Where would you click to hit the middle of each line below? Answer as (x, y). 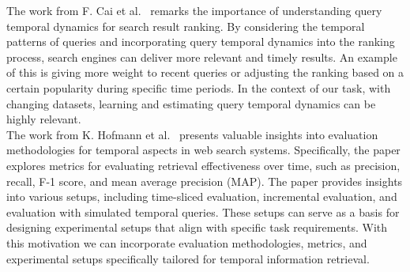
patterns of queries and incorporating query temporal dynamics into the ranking (201, 42)
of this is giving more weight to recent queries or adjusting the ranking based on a (205, 72)
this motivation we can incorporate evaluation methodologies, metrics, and (187, 242)
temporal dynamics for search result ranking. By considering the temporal (186, 26)
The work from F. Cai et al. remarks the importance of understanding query (194, 10)
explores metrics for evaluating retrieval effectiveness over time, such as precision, (203, 165)
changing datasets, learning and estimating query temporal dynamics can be (191, 103)
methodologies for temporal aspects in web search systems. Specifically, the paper (203, 150)
